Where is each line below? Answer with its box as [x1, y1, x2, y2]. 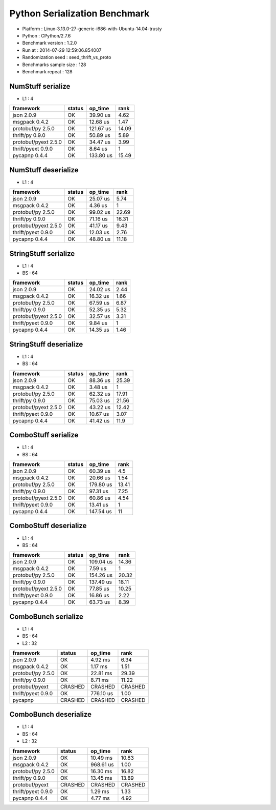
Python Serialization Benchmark [9, 8, 150, 19]
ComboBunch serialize [9, 612, 84, 621]
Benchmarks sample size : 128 [22, 62, 86, 68]
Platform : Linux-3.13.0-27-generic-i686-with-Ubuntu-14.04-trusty [22, 26, 162, 32]
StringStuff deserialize [9, 340, 83, 349]
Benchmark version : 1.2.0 [22, 40, 77, 46]
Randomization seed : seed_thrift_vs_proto [22, 54, 111, 60]
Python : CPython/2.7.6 [22, 32, 71, 38]
